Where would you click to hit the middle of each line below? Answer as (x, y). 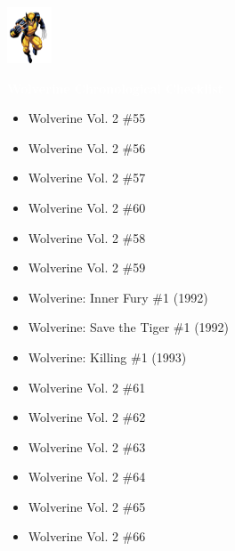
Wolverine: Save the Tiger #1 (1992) (129, 327)
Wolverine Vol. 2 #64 (87, 477)
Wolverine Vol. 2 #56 (87, 147)
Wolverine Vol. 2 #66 (87, 536)
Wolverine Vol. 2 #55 (87, 118)
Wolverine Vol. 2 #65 (87, 506)
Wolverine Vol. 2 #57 (87, 178)
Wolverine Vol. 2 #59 (87, 267)
